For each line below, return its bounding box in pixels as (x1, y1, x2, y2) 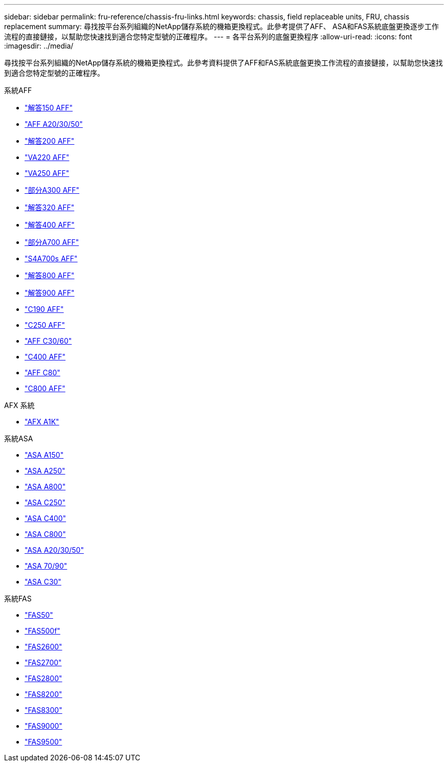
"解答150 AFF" (25, 103, 73, 112)
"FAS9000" (25, 722, 62, 730)
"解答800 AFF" (25, 271, 75, 280)
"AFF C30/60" (25, 336, 72, 345)
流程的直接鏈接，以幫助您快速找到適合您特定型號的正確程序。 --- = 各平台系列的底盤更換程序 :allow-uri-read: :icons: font (4, 32, 412, 41)
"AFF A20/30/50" (25, 120, 83, 128)
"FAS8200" (25, 690, 62, 699)
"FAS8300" (25, 706, 62, 714)
